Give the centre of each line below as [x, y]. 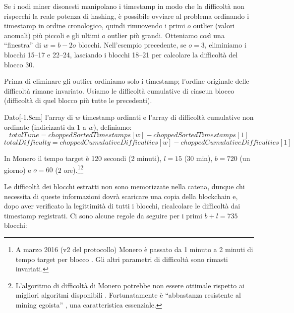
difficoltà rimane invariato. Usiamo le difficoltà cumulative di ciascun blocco [119, 90]
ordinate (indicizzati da [39, 127]
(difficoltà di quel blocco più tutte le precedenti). [78, 100]
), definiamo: [113, 127]
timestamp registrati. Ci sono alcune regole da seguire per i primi [103, 215]
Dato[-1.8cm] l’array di [39, 117]
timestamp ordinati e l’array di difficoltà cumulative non [168, 117]
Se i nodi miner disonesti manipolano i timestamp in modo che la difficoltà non [124, 6]
